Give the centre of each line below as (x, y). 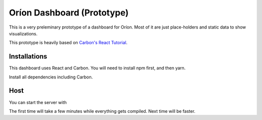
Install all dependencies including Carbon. (51, 77)
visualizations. (23, 33)
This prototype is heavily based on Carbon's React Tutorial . (68, 43)
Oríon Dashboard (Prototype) (69, 13)
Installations (28, 56)
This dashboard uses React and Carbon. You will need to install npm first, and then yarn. (97, 68)
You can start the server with (38, 102)
